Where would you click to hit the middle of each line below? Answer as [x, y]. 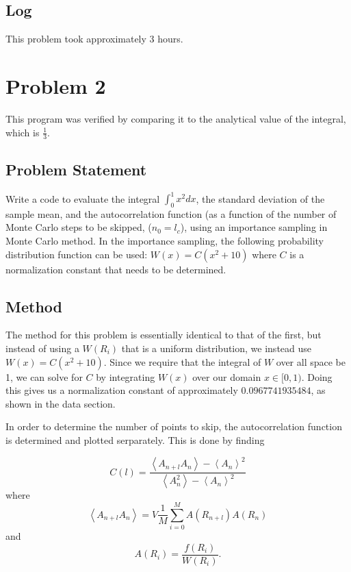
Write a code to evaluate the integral [83, 198]
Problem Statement [76, 169]
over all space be [311, 361]
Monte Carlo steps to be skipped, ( [79, 227]
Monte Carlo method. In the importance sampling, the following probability [165, 241]
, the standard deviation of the [260, 198]
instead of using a [42, 348]
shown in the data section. [61, 403]
